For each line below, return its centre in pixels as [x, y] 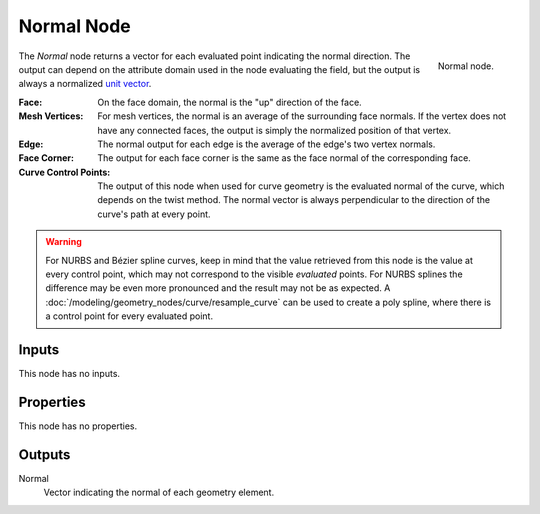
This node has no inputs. [69, 374]
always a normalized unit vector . [85, 84]
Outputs [44, 454]
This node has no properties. [78, 426]
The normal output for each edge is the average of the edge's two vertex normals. [266, 144]
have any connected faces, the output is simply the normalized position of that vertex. [274, 130]
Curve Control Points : [64, 172]
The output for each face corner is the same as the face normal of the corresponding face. [284, 158]
